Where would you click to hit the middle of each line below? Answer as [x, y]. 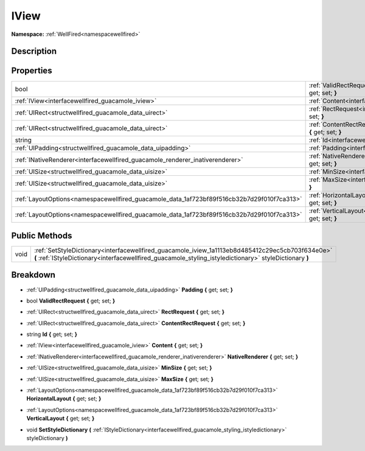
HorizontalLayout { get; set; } [64, 399]
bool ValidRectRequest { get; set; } [71, 301]
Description [34, 51]
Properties [32, 71]
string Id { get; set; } [52, 334]
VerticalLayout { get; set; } [61, 418]
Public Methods [42, 235]
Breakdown [33, 275]
